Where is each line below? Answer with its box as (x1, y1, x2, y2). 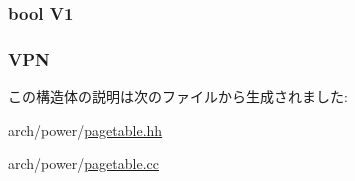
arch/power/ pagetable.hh (8, 119, 163, 140)
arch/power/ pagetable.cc (8, 153, 159, 174)
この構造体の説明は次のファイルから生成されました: (8, 86, 348, 107)
